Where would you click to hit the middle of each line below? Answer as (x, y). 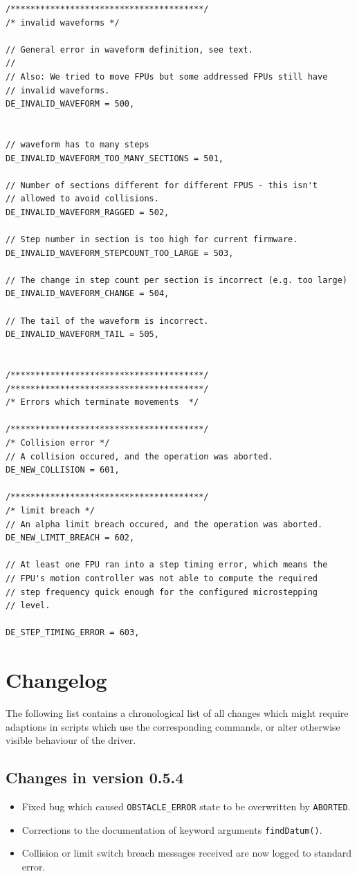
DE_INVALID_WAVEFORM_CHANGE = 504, (88, 294)
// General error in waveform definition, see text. (129, 49)
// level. (28, 606)
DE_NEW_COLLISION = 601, (63, 470)
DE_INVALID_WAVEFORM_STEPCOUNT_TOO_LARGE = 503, (120, 253)
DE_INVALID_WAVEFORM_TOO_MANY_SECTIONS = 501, (115, 158)
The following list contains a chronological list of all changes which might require (177, 713)
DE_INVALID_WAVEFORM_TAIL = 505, (82, 335)
